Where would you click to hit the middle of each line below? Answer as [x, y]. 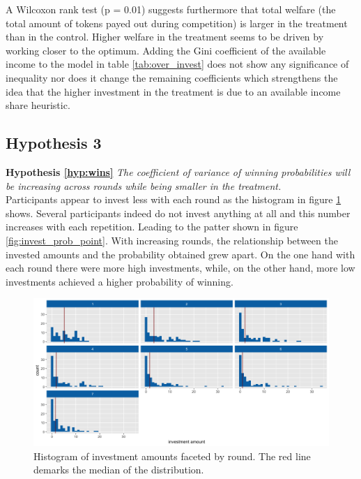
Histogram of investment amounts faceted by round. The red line [172, 456]
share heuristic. [38, 105]
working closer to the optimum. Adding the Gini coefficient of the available [166, 50]
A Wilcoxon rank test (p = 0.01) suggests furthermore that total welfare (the [171, 9]
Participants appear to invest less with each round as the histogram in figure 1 [174, 199]
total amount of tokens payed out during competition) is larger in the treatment [177, 23]
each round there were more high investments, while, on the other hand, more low [180, 268]
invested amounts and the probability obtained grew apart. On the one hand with [180, 254]
